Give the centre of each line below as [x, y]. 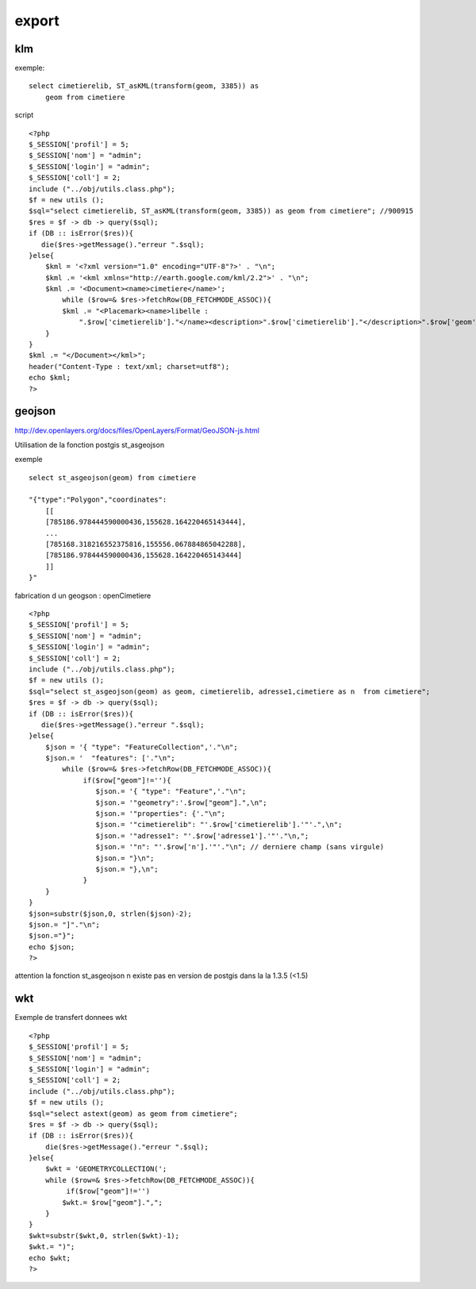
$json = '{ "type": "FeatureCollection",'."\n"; [141, 747]
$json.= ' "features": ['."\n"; [110, 758]
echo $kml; [50, 378]
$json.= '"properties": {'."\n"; [161, 814]
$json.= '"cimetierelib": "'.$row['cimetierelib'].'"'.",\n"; [219, 825]
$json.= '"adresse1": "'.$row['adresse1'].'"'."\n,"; [202, 836]
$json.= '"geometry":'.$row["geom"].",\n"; [181, 802]
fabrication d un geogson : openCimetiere [83, 595]
